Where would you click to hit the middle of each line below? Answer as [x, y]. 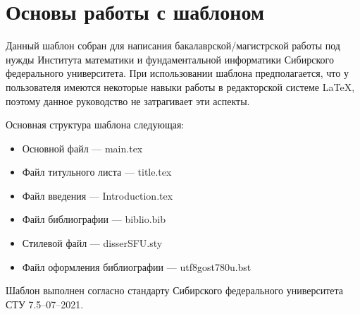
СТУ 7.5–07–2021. [45, 304]
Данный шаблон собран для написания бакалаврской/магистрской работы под [173, 46]
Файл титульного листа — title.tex [97, 172]
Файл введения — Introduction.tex [98, 195]
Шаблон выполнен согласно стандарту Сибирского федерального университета [174, 290]
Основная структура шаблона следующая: [95, 125]
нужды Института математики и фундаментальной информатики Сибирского [170, 59]
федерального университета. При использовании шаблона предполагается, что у [177, 73]
